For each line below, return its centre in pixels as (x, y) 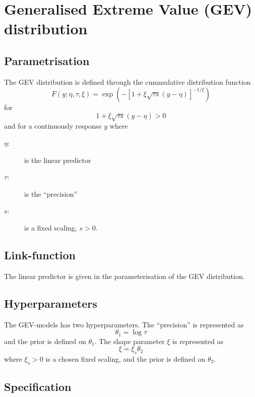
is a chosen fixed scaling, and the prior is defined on (125, 358)
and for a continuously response (53, 126)
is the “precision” (51, 193)
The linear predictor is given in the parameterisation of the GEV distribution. (124, 276)
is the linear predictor (58, 160)
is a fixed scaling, (51, 227)
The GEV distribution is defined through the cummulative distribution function (127, 81)
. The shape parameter (130, 341)
